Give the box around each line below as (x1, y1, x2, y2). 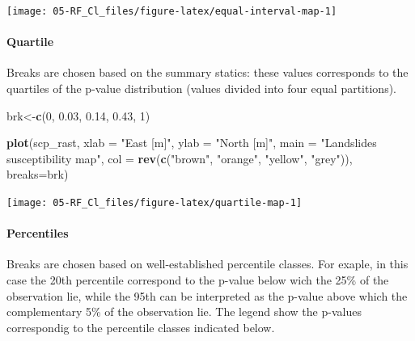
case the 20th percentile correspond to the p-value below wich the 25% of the (6, 272, 389, 288)
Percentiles (6, 225, 69, 242)
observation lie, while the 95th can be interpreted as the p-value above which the (6, 287, 408, 304)
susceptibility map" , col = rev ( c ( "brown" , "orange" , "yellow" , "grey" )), (6, 149, 353, 166)
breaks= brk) (6, 166, 69, 183)
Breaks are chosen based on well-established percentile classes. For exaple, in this (6, 255, 409, 272)
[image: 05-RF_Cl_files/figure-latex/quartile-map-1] (6, 197, 303, 209)
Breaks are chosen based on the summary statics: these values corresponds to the (6, 64, 409, 81)
